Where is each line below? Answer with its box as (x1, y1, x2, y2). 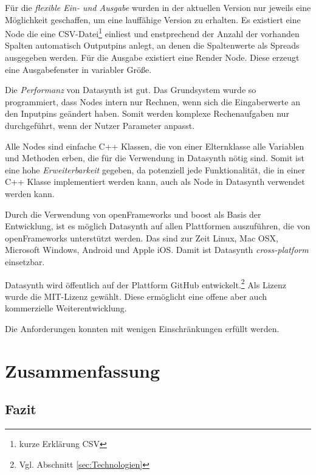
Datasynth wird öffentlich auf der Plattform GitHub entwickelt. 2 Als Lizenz (5, 276, 286, 291)
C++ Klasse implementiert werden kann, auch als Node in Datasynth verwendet (5, 175, 305, 188)
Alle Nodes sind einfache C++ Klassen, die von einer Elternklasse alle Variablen (5, 139, 304, 152)
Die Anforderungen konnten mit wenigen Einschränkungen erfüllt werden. (5, 322, 280, 335)
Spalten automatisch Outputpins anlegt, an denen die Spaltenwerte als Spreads (5, 39, 300, 52)
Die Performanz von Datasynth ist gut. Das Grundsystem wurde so (5, 83, 256, 96)
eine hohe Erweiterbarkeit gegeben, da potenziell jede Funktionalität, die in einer (5, 163, 305, 176)
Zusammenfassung (5, 358, 160, 383)
